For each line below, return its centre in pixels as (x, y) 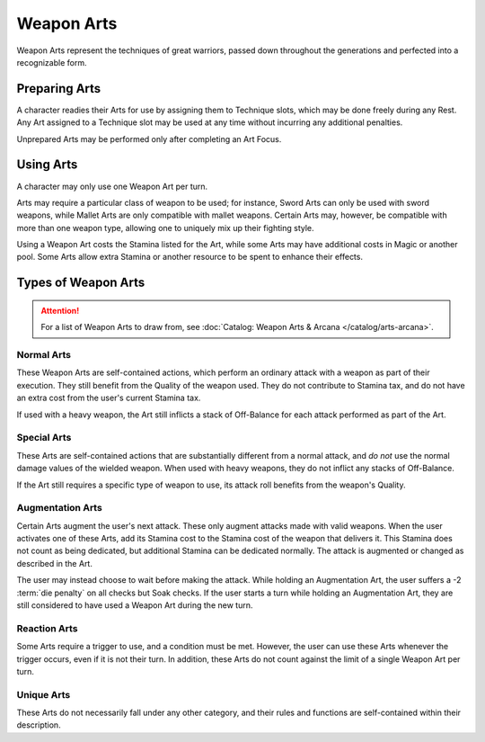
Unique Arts (44, 694)
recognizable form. (52, 62)
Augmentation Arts (59, 508)
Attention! (60, 310)
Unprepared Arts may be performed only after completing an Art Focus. (149, 139)
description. (39, 725)
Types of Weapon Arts (81, 283)
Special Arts (44, 438)
